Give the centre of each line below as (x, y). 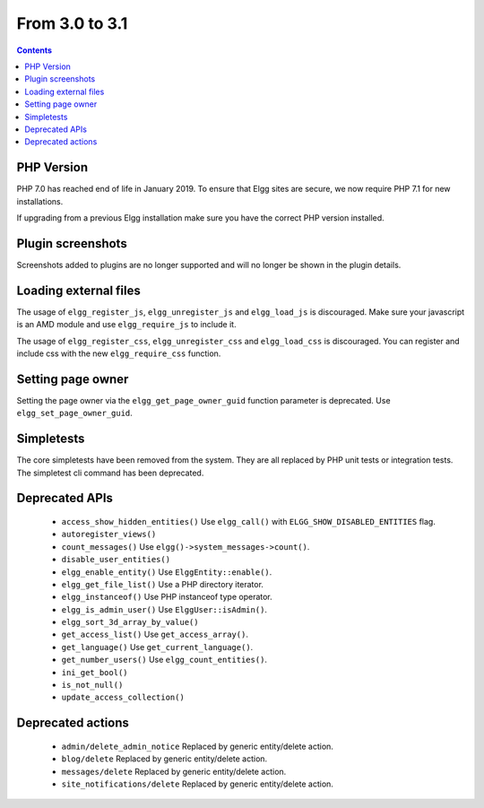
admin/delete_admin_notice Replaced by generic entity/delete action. (197, 746)
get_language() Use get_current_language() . (157, 647)
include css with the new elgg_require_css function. (119, 353)
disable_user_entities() (116, 560)
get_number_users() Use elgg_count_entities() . (164, 660)
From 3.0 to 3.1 (72, 23)
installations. (40, 201)
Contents (35, 50)
